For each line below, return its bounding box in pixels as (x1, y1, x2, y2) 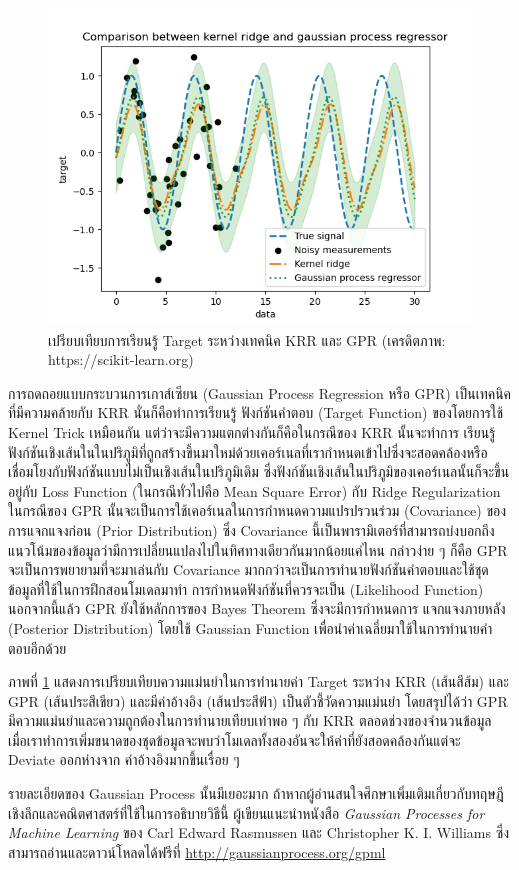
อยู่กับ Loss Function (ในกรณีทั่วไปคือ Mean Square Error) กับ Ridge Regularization (8, 480, 501, 501)
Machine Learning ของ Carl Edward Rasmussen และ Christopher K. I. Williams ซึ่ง (8, 822, 509, 843)
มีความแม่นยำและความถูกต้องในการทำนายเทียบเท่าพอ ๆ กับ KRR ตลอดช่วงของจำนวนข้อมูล (8, 710, 492, 731)
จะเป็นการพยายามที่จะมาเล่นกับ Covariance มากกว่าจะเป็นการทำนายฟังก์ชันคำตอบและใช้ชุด (8, 559, 489, 580)
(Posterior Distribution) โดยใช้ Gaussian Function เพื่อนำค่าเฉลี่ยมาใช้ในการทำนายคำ (8, 617, 493, 638)
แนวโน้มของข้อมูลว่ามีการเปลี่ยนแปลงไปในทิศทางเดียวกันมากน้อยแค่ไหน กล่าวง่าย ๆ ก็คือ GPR (8, 539, 508, 560)
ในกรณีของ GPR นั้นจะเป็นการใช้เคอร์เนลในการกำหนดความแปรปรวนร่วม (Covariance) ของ (8, 500, 507, 521)
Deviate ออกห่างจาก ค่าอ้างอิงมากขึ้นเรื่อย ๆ (8, 749, 240, 770)
